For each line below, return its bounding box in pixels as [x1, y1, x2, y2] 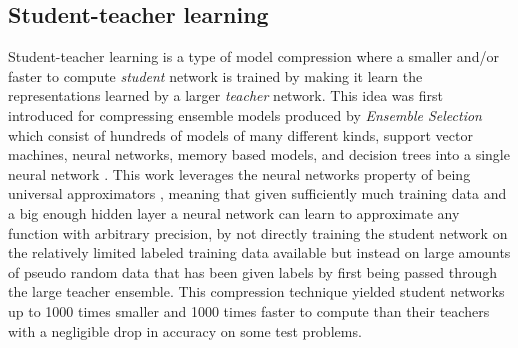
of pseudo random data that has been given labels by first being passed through [8, 261, 498, 282]
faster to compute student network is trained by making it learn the [8, 65, 423, 86]
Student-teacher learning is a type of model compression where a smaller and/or [8, 46, 499, 67]
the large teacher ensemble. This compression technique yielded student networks [8, 281, 505, 302]
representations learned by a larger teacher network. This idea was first [8, 85, 443, 106]
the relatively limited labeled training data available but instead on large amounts [8, 242, 511, 263]
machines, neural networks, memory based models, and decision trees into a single [8, 144, 510, 165]
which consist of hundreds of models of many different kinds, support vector [8, 124, 473, 145]
